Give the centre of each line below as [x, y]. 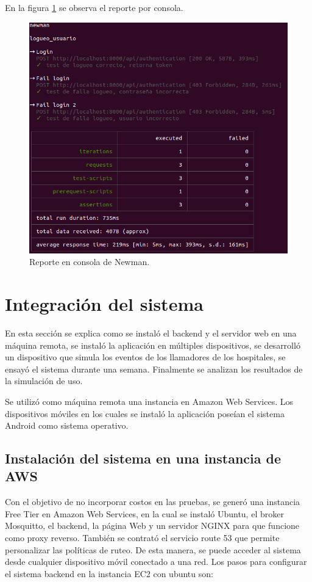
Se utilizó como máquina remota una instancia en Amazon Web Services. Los [149, 401]
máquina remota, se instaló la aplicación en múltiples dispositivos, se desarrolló [153, 345]
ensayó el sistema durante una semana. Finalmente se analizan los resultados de [154, 369]
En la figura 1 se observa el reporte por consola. [94, 7]
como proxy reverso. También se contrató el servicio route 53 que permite [142, 538]
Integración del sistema [104, 304]
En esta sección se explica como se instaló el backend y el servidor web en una [151, 333]
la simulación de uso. [44, 381]
